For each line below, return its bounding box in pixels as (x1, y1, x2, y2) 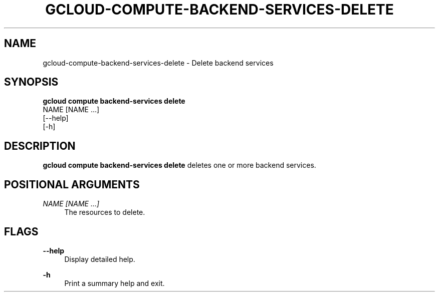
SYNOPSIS (4, 76, 59, 89)
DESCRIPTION (4, 139, 76, 152)
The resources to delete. (64, 208, 145, 217)
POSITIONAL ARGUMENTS (4, 178, 140, 191)
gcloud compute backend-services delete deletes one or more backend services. (43, 161, 316, 170)
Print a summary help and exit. (64, 278, 165, 287)
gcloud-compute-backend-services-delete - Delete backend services (43, 58, 274, 67)
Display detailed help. (64, 254, 135, 263)
